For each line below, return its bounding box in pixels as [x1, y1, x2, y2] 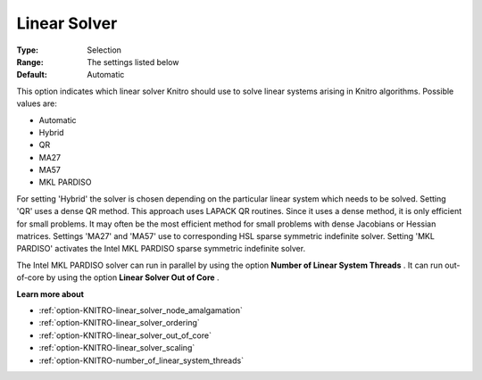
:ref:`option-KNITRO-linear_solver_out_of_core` [38, 330, 212, 341]
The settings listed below [87, 56, 179, 67]
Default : [16, 70, 48, 80]
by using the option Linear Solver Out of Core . [46, 272, 220, 283]
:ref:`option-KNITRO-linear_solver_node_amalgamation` [38, 304, 243, 316]
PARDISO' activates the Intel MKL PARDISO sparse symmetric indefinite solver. [16, 244, 306, 254]
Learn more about [16, 288, 85, 299]
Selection [87, 45, 122, 55]
